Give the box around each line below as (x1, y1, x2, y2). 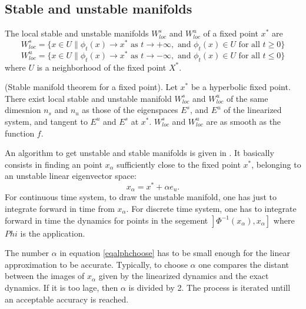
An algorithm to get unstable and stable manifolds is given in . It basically (5, 147, 274, 159)
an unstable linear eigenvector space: (5, 170, 137, 182)
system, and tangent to (5, 115, 88, 127)
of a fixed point (203, 27, 258, 39)
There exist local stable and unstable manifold (5, 92, 172, 104)
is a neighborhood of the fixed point (36, 61, 167, 73)
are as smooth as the (206, 115, 281, 127)
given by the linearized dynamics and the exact (98, 270, 269, 282)
